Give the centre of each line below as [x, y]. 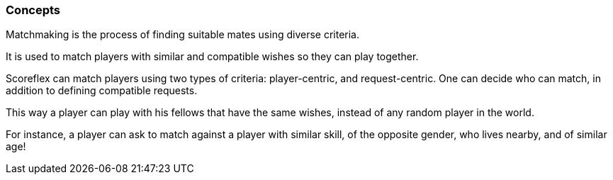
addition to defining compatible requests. [102, 91]
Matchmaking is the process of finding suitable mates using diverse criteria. [183, 35]
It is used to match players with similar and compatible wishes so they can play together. [212, 57]
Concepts [33, 10]
